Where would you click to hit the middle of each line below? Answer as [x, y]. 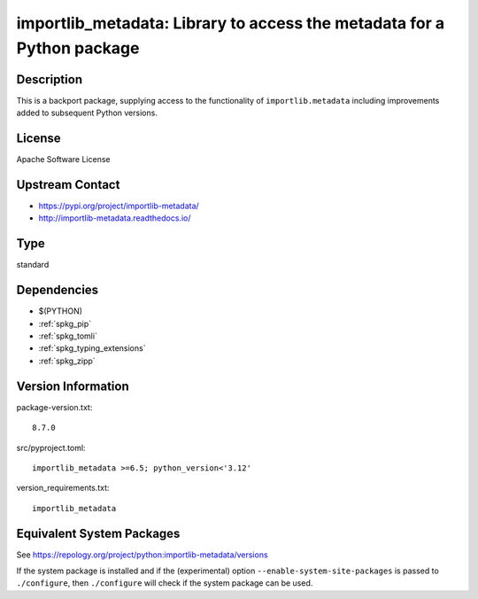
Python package [78, 48]
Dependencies [58, 290]
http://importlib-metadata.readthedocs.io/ [115, 218]
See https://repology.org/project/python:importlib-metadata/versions [143, 555]
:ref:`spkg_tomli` [68, 336]
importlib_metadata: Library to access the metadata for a [231, 23]
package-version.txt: [54, 407]
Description [50, 79]
